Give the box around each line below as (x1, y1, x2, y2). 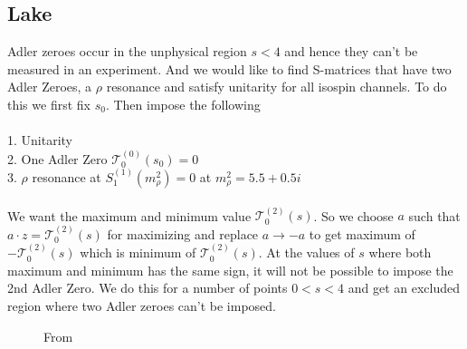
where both (368, 243, 432, 262)
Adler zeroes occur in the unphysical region (7, 42, 247, 61)
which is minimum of (80, 243, 196, 262)
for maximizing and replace (107, 224, 259, 243)
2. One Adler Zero (7, 149, 108, 168)
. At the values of (258, 243, 355, 262)
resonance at (32, 167, 101, 186)
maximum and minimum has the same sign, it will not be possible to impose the (7, 260, 453, 279)
